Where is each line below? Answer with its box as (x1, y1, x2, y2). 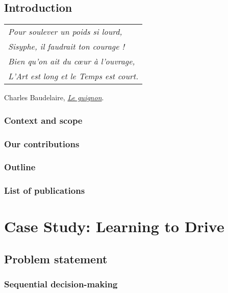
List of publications (4, 184, 85, 197)
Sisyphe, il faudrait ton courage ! (8, 40, 125, 53)
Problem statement (4, 251, 108, 266)
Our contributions (4, 137, 80, 150)
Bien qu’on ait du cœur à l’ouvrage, (8, 55, 135, 67)
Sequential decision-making (4, 278, 118, 290)
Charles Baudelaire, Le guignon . (4, 92, 104, 103)
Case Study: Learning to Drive (4, 216, 224, 237)
